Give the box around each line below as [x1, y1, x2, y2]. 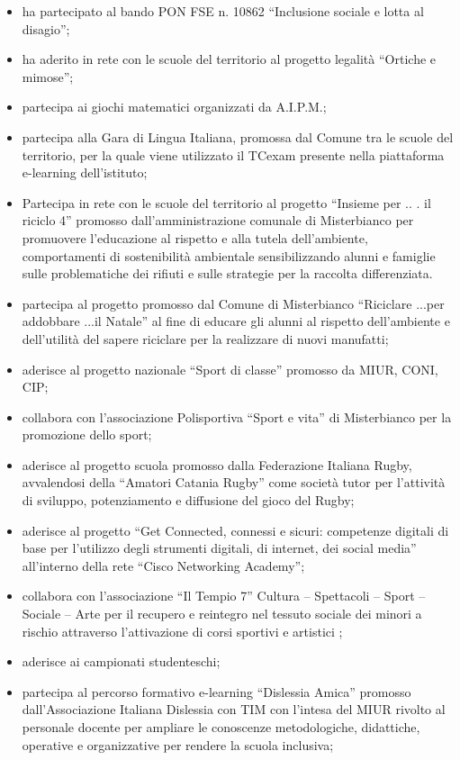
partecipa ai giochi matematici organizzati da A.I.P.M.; [22, 97, 327, 116]
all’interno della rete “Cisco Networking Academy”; [22, 556, 305, 575]
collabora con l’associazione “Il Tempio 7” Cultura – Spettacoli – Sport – [22, 586, 426, 605]
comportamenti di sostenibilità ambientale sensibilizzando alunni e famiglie [22, 246, 436, 265]
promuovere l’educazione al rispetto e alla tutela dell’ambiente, [22, 228, 368, 247]
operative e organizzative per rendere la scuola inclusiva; [22, 735, 334, 754]
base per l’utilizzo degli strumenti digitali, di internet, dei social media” [22, 538, 417, 557]
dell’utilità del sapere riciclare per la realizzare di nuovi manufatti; [22, 329, 389, 348]
